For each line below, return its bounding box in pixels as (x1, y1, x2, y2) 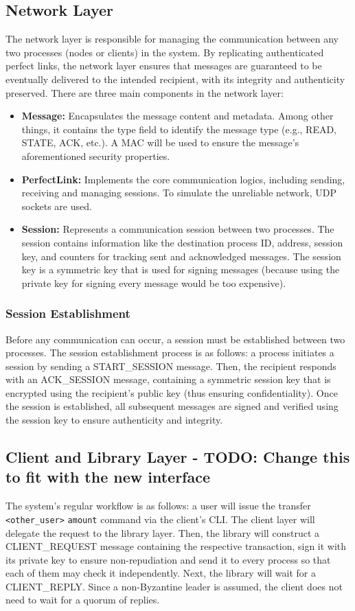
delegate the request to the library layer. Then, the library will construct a (5, 525, 319, 540)
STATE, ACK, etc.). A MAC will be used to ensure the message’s (21, 135, 299, 150)
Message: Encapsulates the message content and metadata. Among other (21, 108, 334, 123)
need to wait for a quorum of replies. (5, 592, 160, 607)
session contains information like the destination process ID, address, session (21, 235, 343, 249)
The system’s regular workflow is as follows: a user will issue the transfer (5, 498, 311, 513)
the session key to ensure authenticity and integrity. (5, 413, 223, 427)
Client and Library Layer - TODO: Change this (5, 446, 350, 468)
